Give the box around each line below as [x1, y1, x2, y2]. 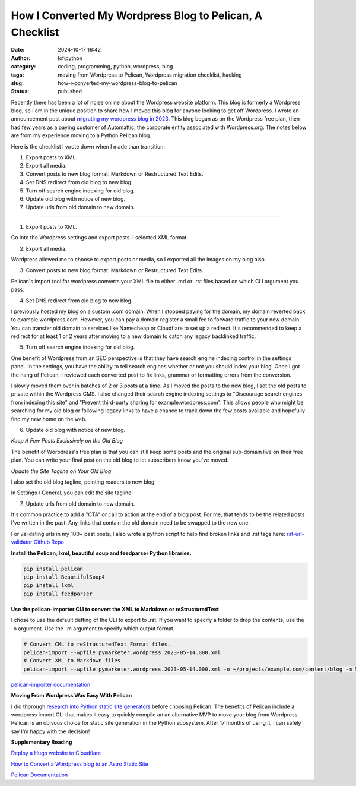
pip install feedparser [23, 590, 93, 597]
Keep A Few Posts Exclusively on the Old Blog [11, 437, 123, 444]
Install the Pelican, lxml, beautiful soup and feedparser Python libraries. [11, 550, 192, 557]
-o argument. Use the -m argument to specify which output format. [11, 624, 175, 632]
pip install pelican [23, 565, 83, 572]
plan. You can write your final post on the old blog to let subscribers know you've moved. [11, 456, 229, 463]
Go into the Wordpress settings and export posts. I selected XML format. [11, 234, 188, 241]
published [58, 88, 82, 95]
